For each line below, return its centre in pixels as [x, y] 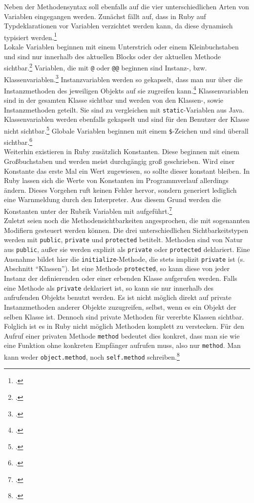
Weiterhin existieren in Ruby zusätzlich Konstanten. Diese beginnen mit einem [122, 151]
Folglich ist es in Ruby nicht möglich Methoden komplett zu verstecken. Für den [124, 326]
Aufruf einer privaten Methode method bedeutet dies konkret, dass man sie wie [122, 335]
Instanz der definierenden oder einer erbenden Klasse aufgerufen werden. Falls [121, 278]
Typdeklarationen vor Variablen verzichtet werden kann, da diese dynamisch [118, 26]
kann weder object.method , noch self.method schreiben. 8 [92, 356]
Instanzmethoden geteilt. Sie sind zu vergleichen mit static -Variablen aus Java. [124, 109]
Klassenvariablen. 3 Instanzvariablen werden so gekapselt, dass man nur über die [123, 78]
